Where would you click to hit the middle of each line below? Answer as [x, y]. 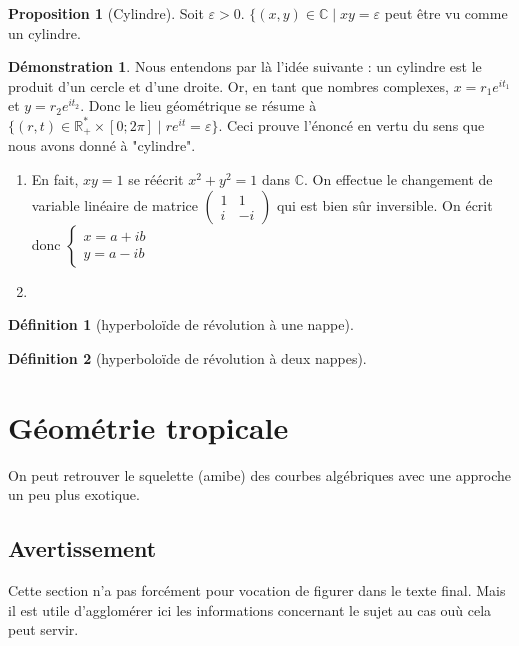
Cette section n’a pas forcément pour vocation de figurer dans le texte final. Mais [257, 589]
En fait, [55, 179]
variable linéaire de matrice [114, 204]
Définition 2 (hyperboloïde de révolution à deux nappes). [187, 357]
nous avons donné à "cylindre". [102, 145]
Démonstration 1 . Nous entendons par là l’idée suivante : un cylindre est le [245, 66]
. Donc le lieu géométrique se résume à [198, 105]
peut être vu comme [446, 13]
